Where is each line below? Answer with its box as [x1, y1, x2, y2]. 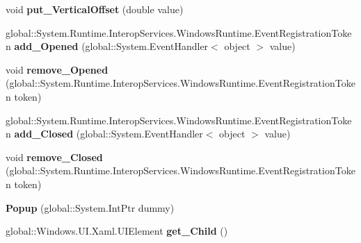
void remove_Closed [6, 149, 103, 164]
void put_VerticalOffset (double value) [6, 2, 184, 16]
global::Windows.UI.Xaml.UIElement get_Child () [6, 224, 228, 238]
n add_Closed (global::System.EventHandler [6, 126, 203, 141]
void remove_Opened [6, 62, 109, 76]
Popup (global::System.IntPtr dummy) [6, 200, 175, 215]
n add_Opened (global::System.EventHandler [6, 39, 209, 53]
